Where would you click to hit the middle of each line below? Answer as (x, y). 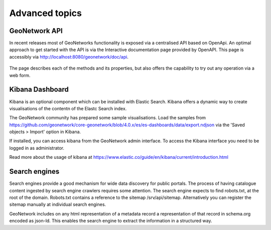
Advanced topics (46, 13)
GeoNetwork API (36, 31)
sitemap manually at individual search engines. (58, 204)
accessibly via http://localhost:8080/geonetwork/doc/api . (69, 57)
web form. (20, 75)
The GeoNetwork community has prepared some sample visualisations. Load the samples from (107, 118)
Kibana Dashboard (39, 89)
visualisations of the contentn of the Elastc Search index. (68, 108)
